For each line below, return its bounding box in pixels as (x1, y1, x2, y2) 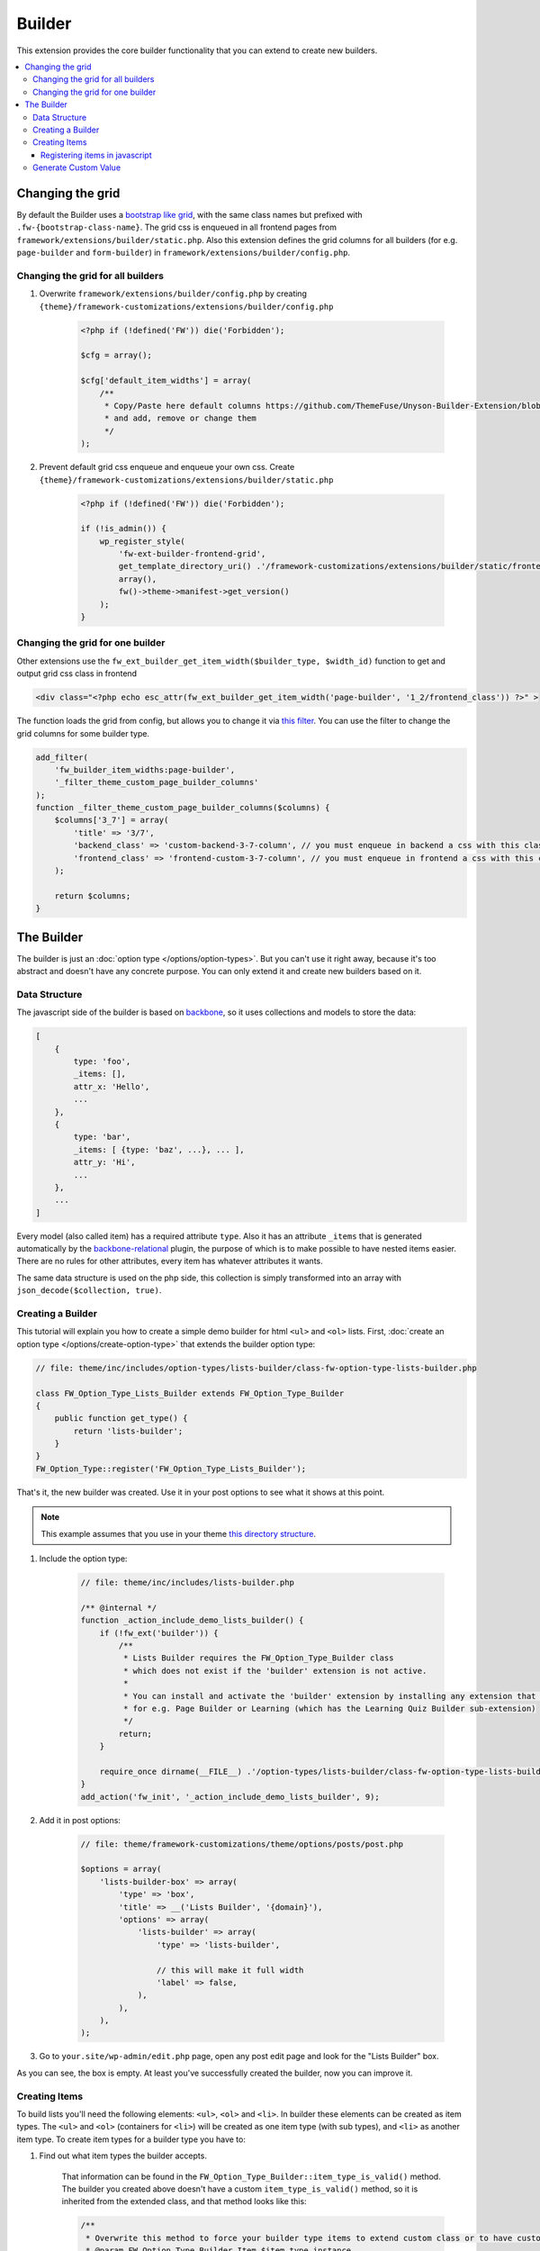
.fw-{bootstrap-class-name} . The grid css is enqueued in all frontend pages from (16, 221, 337, 233)
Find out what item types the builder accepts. (39, 2150, 207, 2161)
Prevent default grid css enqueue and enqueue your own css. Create (39, 462, 295, 473)
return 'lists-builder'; (73, 1425, 184, 1436)
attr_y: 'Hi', (73, 1157, 136, 1168)
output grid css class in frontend (16, 668, 138, 679)
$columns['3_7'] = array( (54, 815, 169, 826)
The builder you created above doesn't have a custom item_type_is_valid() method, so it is (61, 2183, 418, 2194)
